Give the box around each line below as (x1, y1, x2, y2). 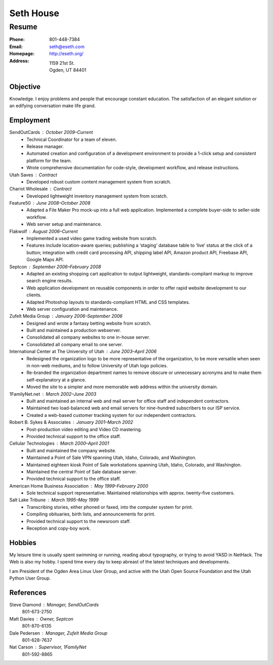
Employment (9, 116, 51, 125)
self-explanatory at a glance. (26, 376, 86, 383)
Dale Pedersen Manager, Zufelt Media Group (9, 630, 108, 636)
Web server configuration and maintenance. (26, 306, 118, 312)
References (9, 588, 47, 597)
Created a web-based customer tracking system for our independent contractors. (26, 412, 197, 418)
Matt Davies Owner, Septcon (9, 615, 73, 622)
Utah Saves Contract (9, 172, 58, 178)
